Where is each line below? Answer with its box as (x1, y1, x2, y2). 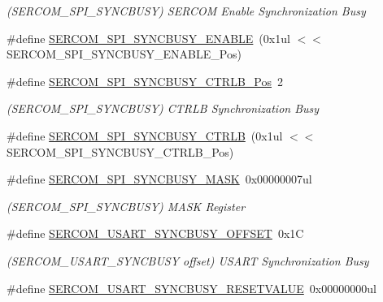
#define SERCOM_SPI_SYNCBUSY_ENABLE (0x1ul (7, 29, 290, 46)
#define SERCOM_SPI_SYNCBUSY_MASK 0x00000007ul (7, 170, 312, 188)
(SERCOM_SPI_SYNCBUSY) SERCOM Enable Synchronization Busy (7, 2, 366, 19)
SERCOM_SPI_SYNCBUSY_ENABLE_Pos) (7, 45, 242, 63)
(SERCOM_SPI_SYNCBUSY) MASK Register (7, 197, 246, 214)
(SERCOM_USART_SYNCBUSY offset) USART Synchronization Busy (7, 252, 369, 269)
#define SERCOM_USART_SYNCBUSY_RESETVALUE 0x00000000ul (7, 279, 376, 296)
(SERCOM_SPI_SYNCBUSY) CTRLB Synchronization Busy (7, 100, 320, 117)
